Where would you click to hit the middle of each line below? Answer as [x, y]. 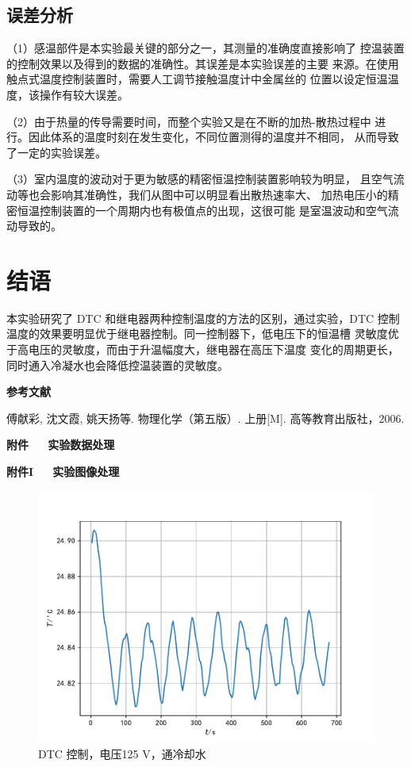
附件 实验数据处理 [61, 445]
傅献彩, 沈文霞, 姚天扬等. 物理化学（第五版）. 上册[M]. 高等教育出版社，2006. [205, 418]
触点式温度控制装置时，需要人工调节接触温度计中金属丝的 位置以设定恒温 [197, 79]
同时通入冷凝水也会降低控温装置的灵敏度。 [117, 364]
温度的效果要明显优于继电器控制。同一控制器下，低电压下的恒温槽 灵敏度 [197, 334]
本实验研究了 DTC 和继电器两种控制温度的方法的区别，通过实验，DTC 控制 [203, 318]
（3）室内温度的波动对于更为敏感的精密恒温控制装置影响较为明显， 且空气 [200, 179]
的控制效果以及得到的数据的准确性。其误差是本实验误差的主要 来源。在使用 [203, 63]
